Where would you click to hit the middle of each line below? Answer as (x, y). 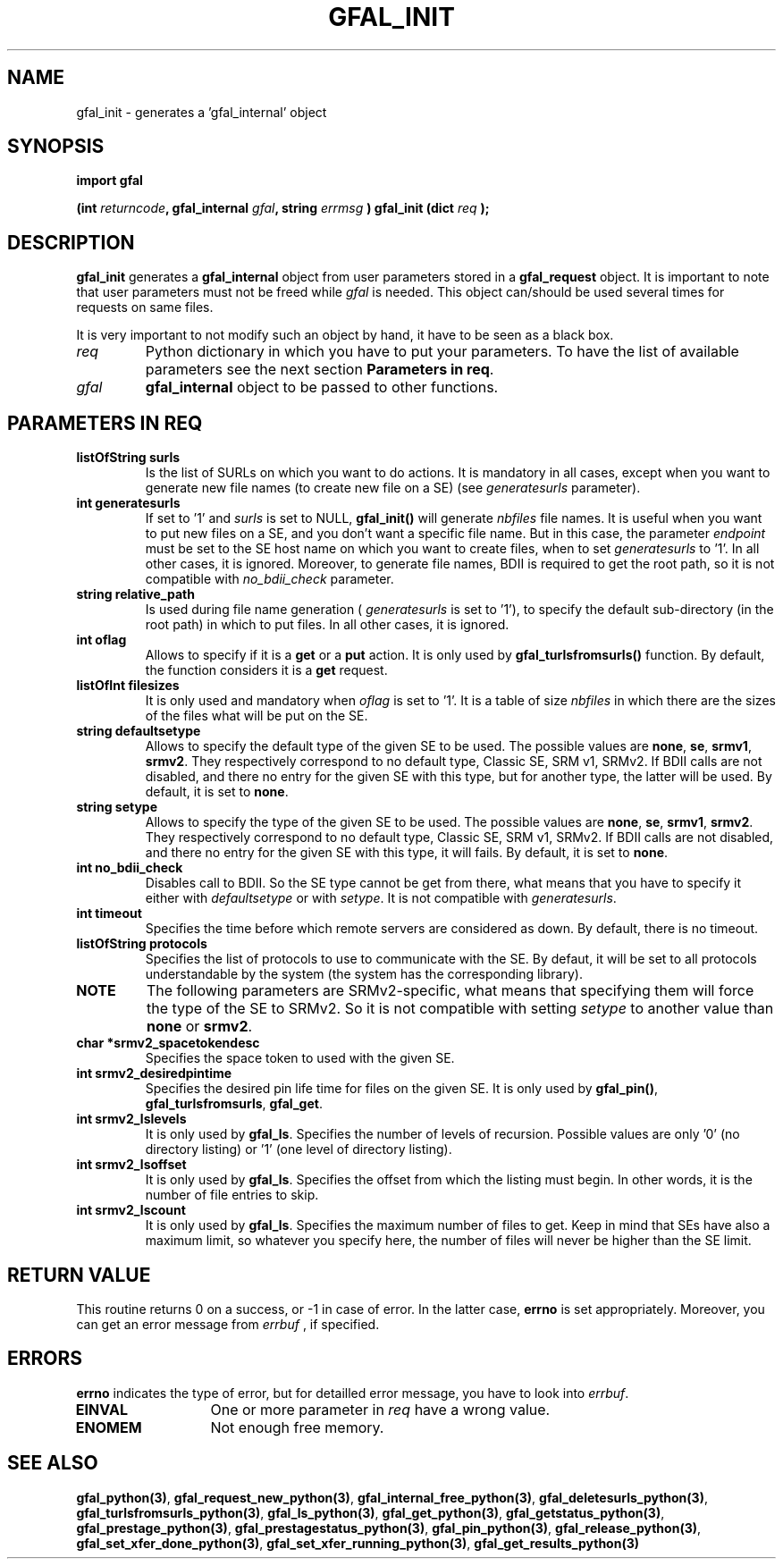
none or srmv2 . (199, 1027)
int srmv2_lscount (131, 1210)
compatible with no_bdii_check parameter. (269, 579)
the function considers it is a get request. (266, 670)
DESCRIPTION (71, 242)
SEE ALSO (53, 1463)
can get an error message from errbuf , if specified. (228, 1324)
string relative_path (135, 594)
